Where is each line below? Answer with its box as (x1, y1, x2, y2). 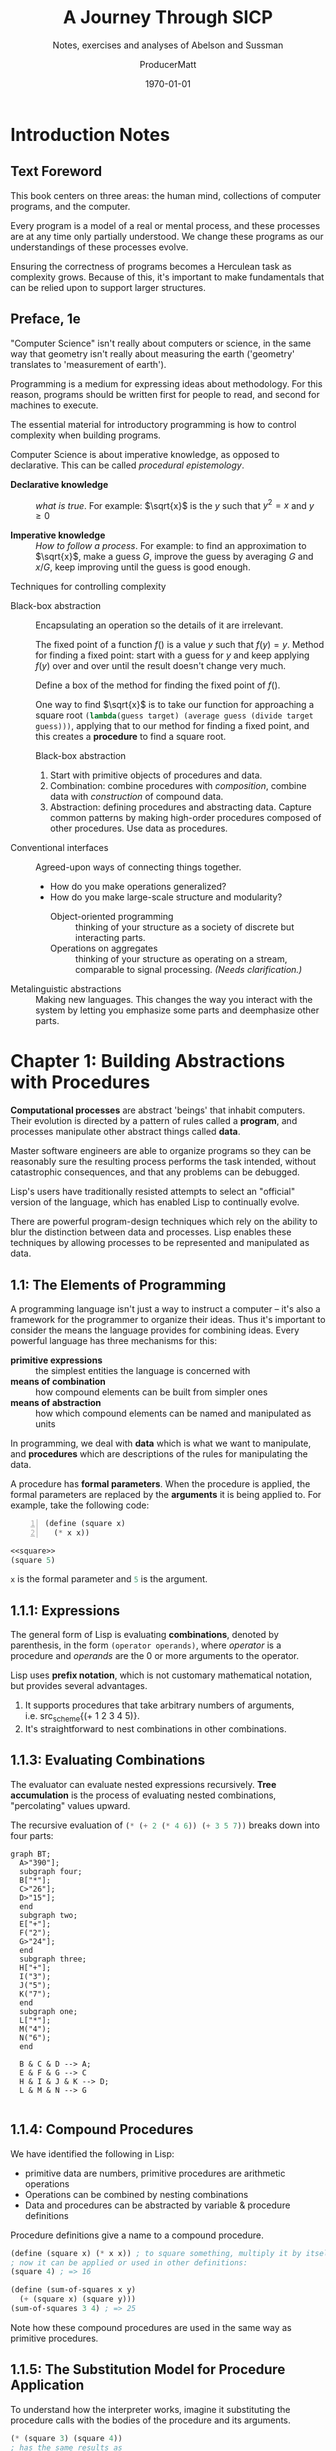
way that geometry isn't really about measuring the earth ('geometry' (10, 347, 295, 360)
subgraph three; (19, 1954, 87, 1964)
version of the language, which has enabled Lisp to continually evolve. (10, 1196, 300, 1208)
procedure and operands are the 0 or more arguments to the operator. (10, 1650, 300, 1662)
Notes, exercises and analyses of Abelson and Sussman (52, 39, 284, 51)
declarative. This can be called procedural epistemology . (10, 459, 245, 471)
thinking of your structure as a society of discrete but (74, 921, 295, 933)
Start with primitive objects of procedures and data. (49, 769, 263, 781)
